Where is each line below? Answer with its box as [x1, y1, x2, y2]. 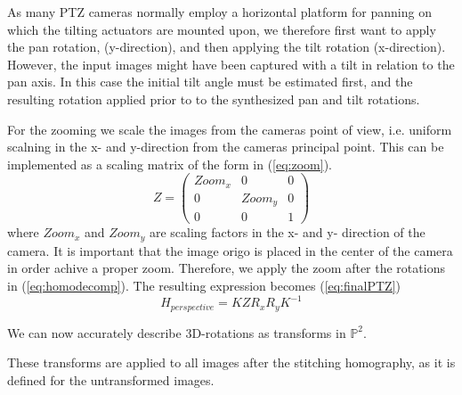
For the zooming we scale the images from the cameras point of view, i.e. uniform [7, 119, 452, 138]
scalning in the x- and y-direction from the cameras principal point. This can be [7, 137, 444, 156]
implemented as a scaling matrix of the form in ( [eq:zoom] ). [7, 154, 333, 173]
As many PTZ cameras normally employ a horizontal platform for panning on [7, 3, 432, 21]
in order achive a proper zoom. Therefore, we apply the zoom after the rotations [7, 259, 445, 277]
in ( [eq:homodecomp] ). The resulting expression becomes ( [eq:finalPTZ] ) [7, 276, 401, 295]
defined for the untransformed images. [7, 370, 215, 389]
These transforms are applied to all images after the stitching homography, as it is [7, 353, 456, 372]
